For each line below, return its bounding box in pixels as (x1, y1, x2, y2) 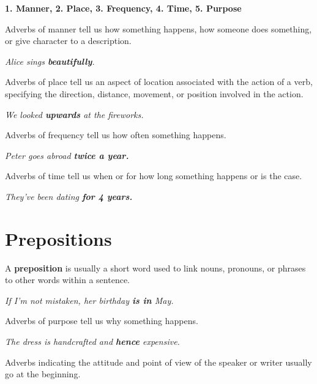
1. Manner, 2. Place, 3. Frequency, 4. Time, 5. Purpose (5, 2, 242, 14)
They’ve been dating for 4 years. (5, 190, 133, 202)
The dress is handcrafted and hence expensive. (5, 335, 180, 348)
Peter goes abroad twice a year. (5, 149, 129, 161)
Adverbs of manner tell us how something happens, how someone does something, (5, 22, 312, 35)
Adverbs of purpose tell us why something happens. (5, 314, 198, 327)
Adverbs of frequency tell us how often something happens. (5, 128, 226, 141)
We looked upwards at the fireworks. (5, 108, 144, 120)
